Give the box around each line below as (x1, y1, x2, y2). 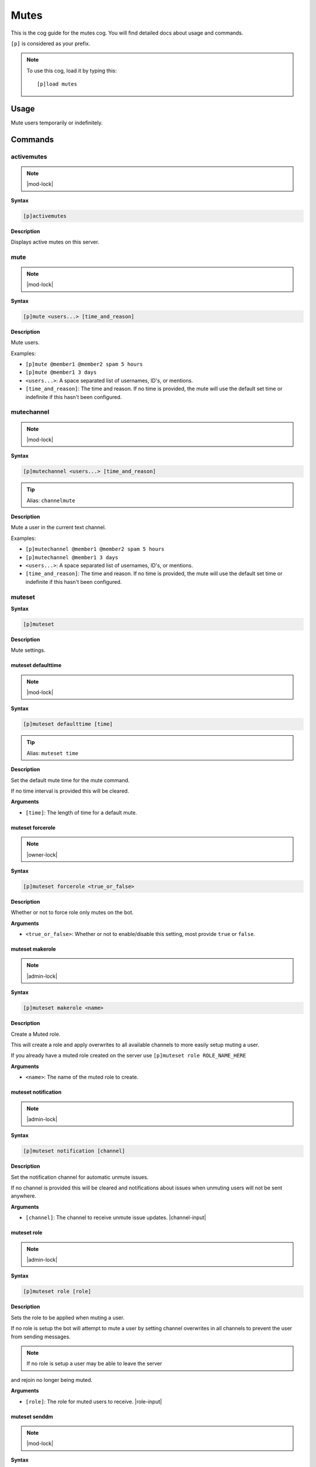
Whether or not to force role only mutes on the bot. (11, 909, 134, 916)
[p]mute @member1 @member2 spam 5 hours (25, 361, 143, 367)
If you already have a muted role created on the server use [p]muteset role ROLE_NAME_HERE (11, 1052, 246, 1059)
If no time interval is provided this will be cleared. (11, 787, 129, 795)
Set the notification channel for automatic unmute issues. (11, 1174, 149, 1181)
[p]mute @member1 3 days (25, 369, 97, 376)
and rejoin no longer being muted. (11, 1376, 93, 1383)
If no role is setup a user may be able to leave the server (26, 1360, 163, 1367)
